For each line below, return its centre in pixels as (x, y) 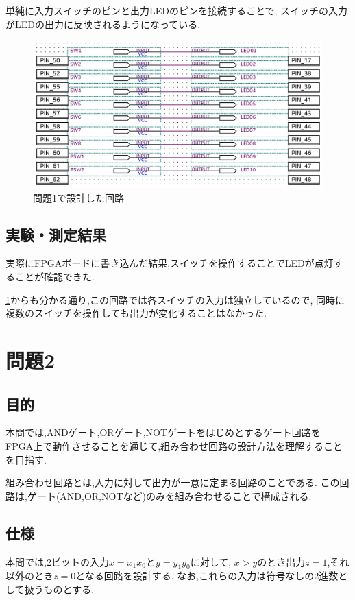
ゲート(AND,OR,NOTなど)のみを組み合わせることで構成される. (169, 495)
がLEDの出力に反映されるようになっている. (103, 24)
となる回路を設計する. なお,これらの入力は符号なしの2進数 (207, 576)
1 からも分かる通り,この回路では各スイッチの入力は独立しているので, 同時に (175, 299)
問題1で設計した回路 (78, 197)
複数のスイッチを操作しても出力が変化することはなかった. (136, 313)
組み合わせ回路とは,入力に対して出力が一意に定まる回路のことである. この (173, 482)
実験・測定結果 (56, 234)
